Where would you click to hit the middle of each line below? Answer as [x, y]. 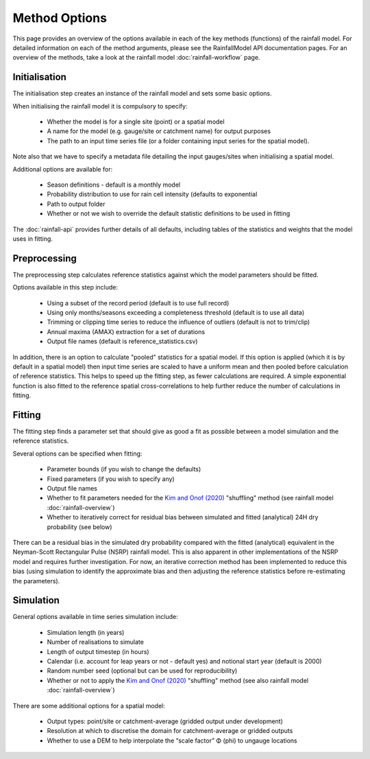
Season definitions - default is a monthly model [114, 185]
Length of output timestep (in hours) [98, 651]
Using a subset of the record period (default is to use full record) [138, 303]
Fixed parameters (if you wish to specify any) [111, 479]
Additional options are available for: [63, 169]
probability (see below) [79, 527]
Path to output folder [76, 204]
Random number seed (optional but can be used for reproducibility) [142, 671]
